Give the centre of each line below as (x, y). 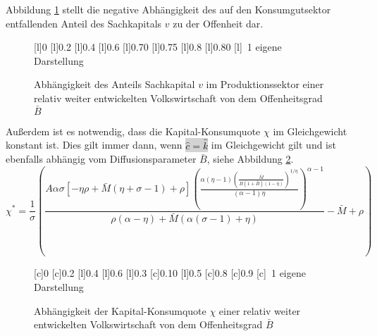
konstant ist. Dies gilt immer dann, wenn (94, 145)
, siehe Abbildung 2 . (250, 159)
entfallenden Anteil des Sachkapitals (84, 23)
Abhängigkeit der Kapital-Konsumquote (120, 310)
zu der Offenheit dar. (218, 23)
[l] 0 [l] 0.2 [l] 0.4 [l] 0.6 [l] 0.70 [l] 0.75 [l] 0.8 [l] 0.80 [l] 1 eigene (158, 47)
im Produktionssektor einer (265, 84)
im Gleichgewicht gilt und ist (273, 145)
